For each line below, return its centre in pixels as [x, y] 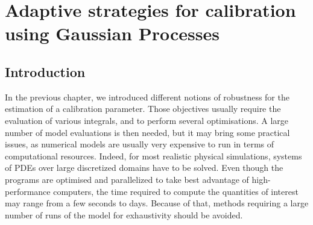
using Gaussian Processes [112, 33]
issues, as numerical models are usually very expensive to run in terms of [140, 144]
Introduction [45, 71]
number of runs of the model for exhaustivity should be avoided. [124, 214]
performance [28, 191]
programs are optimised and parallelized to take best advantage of [127, 179]
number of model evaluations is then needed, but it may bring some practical [147, 132]
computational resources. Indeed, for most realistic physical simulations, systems [153, 156]
